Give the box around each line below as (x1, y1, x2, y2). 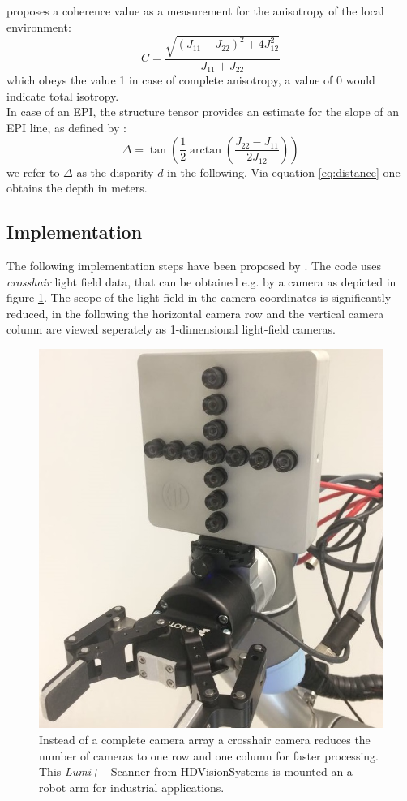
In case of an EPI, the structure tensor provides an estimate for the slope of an (6, 103, 400, 120)
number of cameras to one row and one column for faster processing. (39, 747, 379, 764)
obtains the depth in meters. (6, 179, 148, 196)
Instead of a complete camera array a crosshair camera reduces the (39, 730, 371, 747)
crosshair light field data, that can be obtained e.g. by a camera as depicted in (6, 273, 396, 290)
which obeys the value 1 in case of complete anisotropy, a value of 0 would (6, 71, 375, 88)
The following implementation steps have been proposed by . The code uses (6, 256, 382, 273)
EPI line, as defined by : (6, 119, 126, 136)
